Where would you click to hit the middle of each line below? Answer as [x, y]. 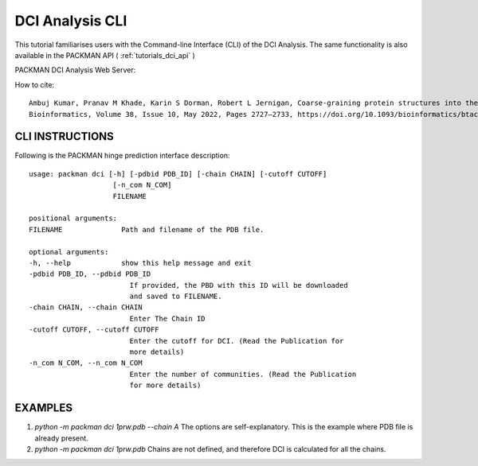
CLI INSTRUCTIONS [65, 136]
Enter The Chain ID [168, 318]
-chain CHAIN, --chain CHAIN [86, 307]
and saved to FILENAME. [176, 297]
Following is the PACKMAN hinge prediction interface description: [122, 156]
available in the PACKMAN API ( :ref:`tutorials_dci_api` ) [105, 55]
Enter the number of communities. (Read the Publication [243, 374]
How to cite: [35, 84]
